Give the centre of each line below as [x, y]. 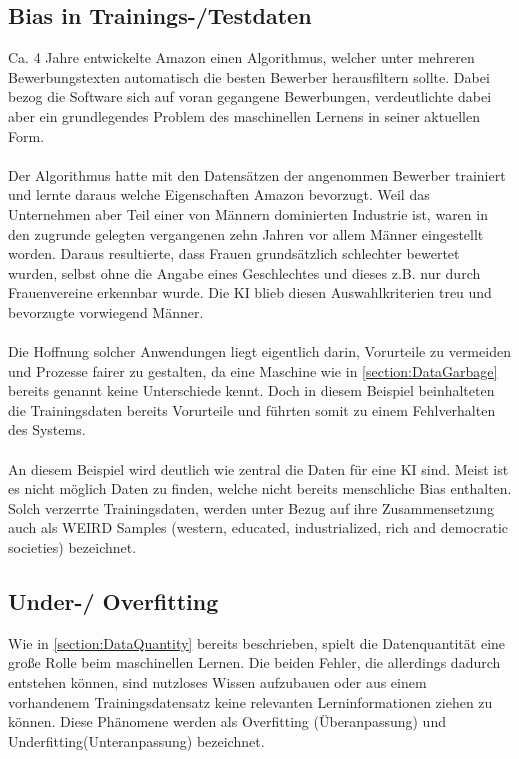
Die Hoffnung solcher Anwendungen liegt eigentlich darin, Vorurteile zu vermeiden [259, 351]
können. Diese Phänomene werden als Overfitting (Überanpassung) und [227, 721]
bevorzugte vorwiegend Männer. [106, 311]
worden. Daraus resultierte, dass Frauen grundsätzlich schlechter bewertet [234, 253]
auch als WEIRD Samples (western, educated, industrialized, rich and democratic [258, 527]
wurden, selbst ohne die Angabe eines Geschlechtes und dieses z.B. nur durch [244, 272]
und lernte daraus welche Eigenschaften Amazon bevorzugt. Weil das [219, 194]
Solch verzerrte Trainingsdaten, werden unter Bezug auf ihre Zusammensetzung [251, 507]
